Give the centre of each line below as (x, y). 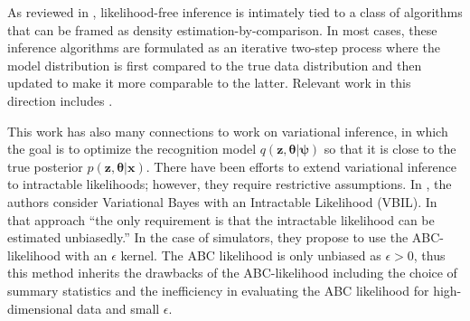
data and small (118, 308)
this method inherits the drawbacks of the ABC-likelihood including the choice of (232, 273)
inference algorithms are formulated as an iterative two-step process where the (224, 47)
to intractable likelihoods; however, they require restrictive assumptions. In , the (230, 184)
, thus (429, 255)
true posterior (45, 166)
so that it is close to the (390, 149)
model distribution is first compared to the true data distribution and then (215, 65)
